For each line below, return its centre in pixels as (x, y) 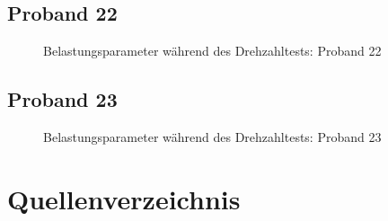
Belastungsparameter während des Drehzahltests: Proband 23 (212, 137)
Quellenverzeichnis (124, 198)
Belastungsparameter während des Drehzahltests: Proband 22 (212, 51)
